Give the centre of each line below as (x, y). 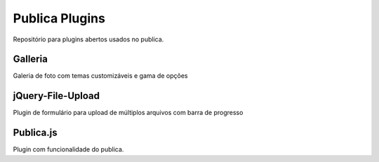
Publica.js (35, 133)
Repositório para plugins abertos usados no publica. (88, 39)
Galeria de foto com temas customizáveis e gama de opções (100, 76)
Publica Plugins (59, 18)
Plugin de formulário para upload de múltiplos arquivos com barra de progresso (128, 113)
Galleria (31, 59)
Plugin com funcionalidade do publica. (68, 149)
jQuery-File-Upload (56, 96)
